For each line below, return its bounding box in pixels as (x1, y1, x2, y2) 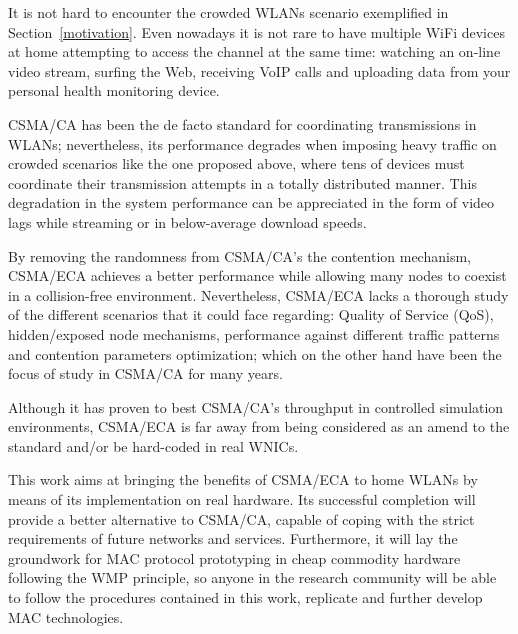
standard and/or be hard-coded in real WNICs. (8, 435, 299, 456)
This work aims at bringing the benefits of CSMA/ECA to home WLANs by (8, 469, 478, 490)
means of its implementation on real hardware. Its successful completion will (8, 489, 476, 510)
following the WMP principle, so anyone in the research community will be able (8, 567, 497, 588)
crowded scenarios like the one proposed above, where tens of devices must (8, 153, 465, 174)
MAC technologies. (8, 606, 124, 627)
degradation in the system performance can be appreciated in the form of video (8, 192, 495, 213)
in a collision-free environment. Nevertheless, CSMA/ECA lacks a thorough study (8, 284, 509, 305)
